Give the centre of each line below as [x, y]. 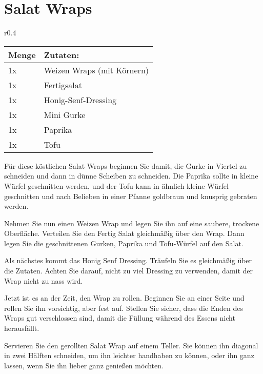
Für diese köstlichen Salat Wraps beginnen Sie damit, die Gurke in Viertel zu [126, 165]
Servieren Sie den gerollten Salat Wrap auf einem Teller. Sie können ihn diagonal [131, 345]
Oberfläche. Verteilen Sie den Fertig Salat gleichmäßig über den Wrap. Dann [124, 233]
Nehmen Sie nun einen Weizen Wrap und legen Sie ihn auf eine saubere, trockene [132, 223]
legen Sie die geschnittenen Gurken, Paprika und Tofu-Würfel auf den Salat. [124, 243]
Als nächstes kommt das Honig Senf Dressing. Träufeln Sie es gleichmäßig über [128, 260]
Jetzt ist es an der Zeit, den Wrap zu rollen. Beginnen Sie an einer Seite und [124, 298]
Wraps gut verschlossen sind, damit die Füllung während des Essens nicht [120, 318]
